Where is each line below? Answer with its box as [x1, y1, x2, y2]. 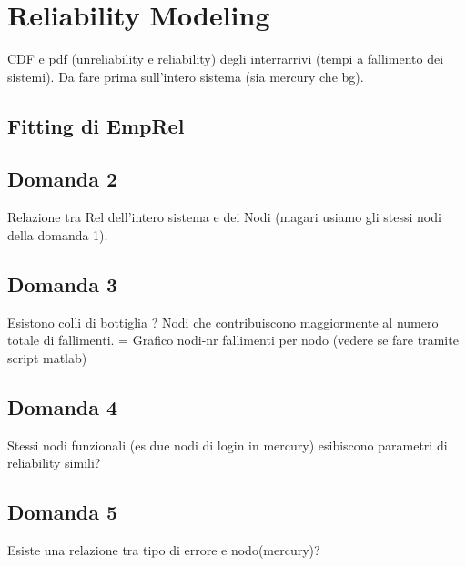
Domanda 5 [7, 498, 118, 526]
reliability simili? [7, 453, 101, 472]
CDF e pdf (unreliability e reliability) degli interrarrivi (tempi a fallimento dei [7, 49, 444, 68]
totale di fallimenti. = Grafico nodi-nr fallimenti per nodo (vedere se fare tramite [7, 330, 459, 349]
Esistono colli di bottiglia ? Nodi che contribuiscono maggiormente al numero [7, 312, 439, 331]
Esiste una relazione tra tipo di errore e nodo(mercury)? [7, 541, 320, 560]
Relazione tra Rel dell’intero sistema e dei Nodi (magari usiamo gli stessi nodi [7, 207, 441, 227]
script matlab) [7, 348, 87, 367]
